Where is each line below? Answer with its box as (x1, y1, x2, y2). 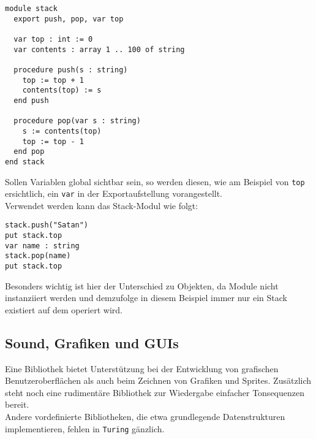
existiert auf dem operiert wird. (5, 303, 122, 316)
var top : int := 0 (13, 34, 93, 44)
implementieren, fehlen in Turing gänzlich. (5, 422, 165, 435)
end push (13, 96, 49, 105)
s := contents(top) (22, 126, 102, 136)
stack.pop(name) (5, 251, 71, 261)
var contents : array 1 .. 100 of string (13, 45, 185, 54)
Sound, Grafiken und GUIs (5, 333, 179, 352)
